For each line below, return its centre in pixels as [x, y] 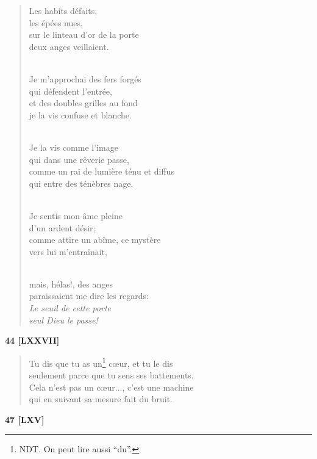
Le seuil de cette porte [70, 308]
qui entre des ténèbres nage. [81, 183]
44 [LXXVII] [32, 340]
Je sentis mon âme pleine [76, 215]
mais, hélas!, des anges [71, 284]
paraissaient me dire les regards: [89, 296]
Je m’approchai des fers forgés [85, 78]
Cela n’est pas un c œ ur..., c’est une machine [111, 387]
